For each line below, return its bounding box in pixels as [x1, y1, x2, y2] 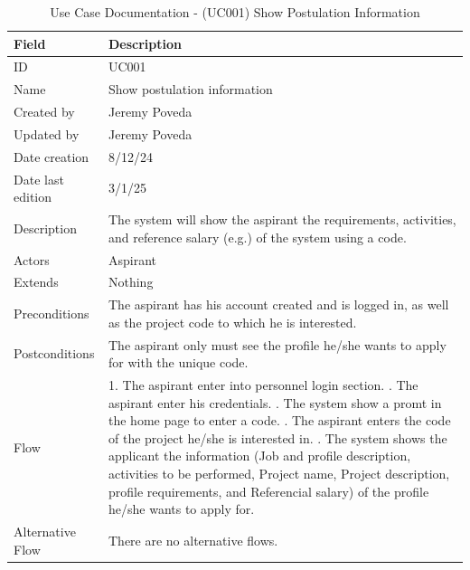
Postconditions [14, 344, 95, 363]
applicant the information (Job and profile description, [108, 446, 411, 465]
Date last [14, 169, 64, 188]
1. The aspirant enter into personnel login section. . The [108, 375, 418, 394]
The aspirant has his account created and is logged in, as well [108, 295, 449, 314]
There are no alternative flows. [108, 530, 278, 549]
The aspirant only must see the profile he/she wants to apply [108, 335, 446, 354]
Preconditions [14, 304, 89, 323]
